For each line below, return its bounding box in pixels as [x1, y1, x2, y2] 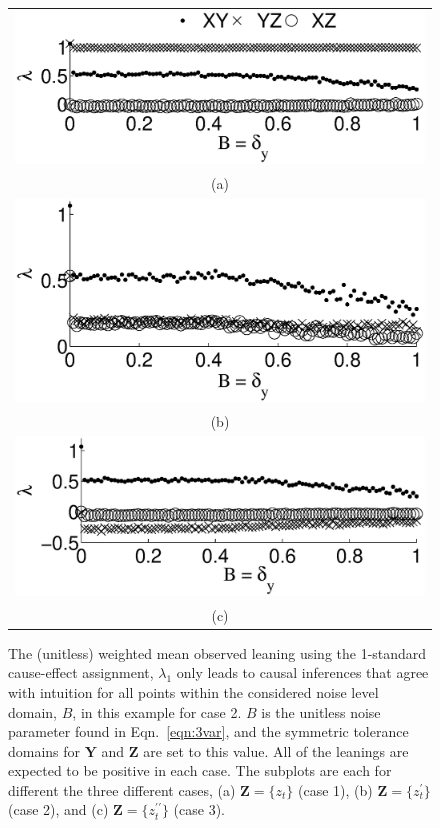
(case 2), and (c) [8, 799, 109, 820]
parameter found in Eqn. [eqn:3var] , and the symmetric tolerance [8, 721, 409, 742]
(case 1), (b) [298, 779, 373, 800]
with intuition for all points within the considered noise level [8, 681, 379, 702]
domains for [8, 740, 81, 761]
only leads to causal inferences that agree [176, 662, 429, 683]
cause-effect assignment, [8, 662, 154, 683]
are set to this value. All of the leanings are [143, 740, 409, 761]
